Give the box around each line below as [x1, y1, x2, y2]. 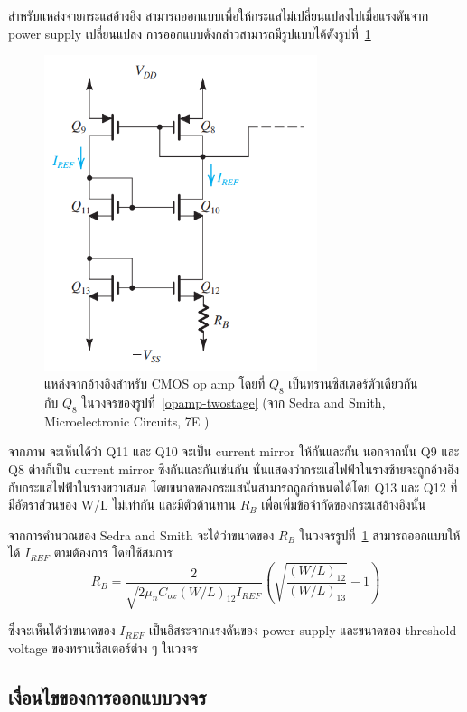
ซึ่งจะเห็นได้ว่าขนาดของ [8, 621, 116, 640]
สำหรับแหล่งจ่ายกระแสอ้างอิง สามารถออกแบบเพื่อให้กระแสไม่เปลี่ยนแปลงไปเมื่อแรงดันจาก [8, 6, 429, 24]
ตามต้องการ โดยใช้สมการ [53, 543, 173, 562]
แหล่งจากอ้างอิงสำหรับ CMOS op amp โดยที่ [44, 374, 266, 393]
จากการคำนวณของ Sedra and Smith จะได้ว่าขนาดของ [8, 525, 275, 544]
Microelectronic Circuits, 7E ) [44, 411, 210, 430]
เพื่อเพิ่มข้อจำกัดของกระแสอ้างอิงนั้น [261, 495, 426, 514]
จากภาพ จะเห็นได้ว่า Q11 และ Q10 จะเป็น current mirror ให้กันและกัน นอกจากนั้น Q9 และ [8, 442, 460, 461]
